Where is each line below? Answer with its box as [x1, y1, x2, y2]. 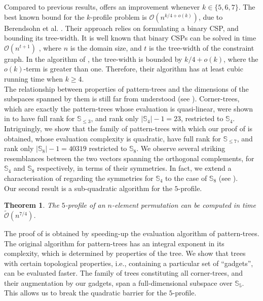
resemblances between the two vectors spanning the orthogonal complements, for [4, 153, 254, 163]
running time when [4, 73, 63, 84]
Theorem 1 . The [4, 200, 59, 210]
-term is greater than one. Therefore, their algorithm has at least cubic [23, 63, 243, 74]
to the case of [165, 172, 207, 183]
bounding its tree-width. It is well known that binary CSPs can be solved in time [4, 32, 256, 43]
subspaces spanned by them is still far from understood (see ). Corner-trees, [4, 93, 240, 104]
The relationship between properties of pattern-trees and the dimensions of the [4, 83, 249, 94]
